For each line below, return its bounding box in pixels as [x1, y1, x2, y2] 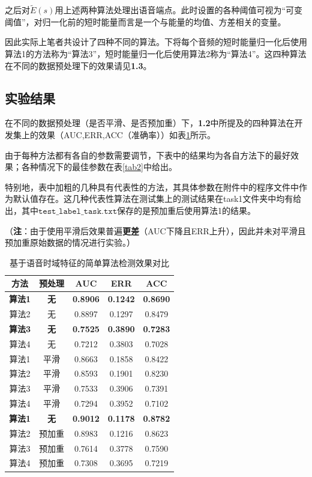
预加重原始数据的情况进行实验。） [5, 236, 135, 249]
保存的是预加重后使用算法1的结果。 [117, 204, 256, 216]
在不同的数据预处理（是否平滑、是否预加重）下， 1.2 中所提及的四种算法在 [5, 117, 295, 129]
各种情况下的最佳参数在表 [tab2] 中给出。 [21, 160, 178, 173]
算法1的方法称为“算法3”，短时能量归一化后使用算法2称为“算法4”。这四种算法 [5, 47, 307, 59]
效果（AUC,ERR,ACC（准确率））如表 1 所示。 [38, 128, 215, 141]
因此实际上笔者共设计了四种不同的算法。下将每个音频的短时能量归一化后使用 [5, 35, 307, 48]
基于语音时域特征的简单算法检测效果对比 [10, 256, 170, 269]
